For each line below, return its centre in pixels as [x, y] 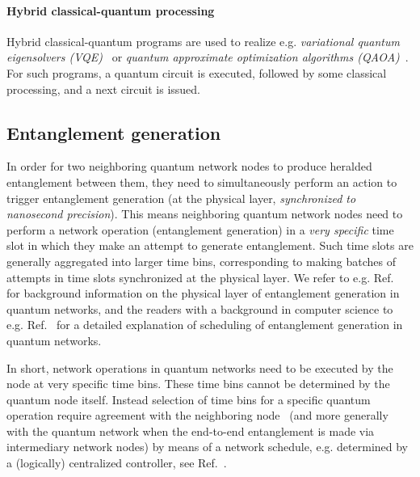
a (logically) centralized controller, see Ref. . [117, 463]
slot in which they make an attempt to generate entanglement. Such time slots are [210, 245]
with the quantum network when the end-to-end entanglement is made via [191, 431]
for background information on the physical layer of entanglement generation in [203, 293]
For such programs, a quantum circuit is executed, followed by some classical [197, 72]
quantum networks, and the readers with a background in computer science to [200, 308]
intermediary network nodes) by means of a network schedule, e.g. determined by [208, 447]
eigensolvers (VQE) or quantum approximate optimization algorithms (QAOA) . [208, 57]
